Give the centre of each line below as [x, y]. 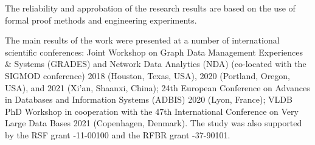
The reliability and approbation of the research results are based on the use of [150, 8]
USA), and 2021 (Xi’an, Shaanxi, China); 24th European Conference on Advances [157, 87]
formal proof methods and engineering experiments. [101, 20]
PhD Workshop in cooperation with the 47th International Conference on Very [152, 111]
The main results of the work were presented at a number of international [142, 40]
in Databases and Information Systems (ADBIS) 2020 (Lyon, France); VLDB [149, 99]
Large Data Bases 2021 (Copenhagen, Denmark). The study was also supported [154, 123]
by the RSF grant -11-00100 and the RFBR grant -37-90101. [118, 134]
